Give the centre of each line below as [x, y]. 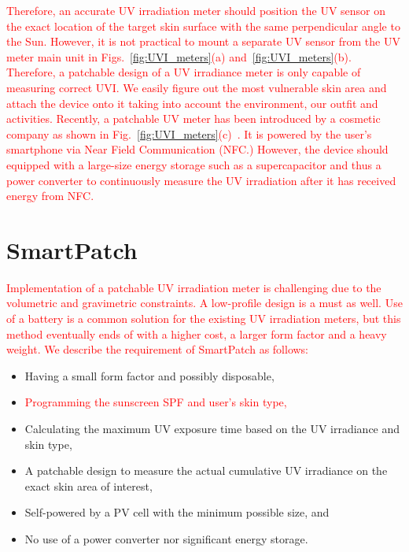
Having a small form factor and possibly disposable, [149, 375]
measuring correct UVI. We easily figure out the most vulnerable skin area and [197, 87]
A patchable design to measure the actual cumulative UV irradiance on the [206, 470]
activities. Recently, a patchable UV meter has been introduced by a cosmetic [193, 119]
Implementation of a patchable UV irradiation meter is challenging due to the [194, 287]
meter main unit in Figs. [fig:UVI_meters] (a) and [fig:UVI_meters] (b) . [179, 56]
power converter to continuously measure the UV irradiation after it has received [201, 180]
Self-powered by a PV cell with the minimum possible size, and [177, 512]
